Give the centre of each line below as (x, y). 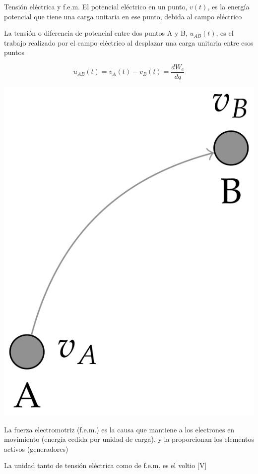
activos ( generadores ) (36, 448)
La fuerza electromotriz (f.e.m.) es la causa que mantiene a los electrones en (119, 429)
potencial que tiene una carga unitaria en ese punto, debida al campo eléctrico (123, 16)
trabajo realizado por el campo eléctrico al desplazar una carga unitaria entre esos (129, 42)
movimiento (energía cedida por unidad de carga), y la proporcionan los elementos (129, 439)
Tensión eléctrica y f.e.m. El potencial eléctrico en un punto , (96, 6)
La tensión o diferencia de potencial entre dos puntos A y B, (96, 33)
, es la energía (228, 6)
